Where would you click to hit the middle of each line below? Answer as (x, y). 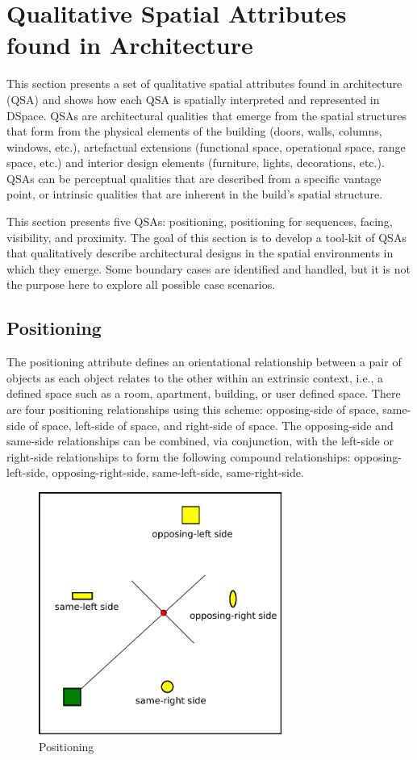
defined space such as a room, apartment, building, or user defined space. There (204, 393)
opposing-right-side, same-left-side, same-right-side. (178, 472)
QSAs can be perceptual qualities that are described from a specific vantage (194, 178)
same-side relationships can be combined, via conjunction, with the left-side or (200, 441)
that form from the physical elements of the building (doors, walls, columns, (194, 131)
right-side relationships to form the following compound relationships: (179, 456)
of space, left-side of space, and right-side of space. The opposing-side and (211, 425)
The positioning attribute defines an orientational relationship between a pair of (204, 362)
